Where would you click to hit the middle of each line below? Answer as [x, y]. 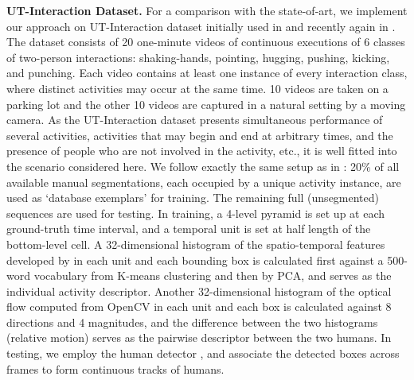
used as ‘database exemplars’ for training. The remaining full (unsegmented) [193, 198]
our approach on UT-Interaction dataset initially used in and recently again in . [201, 26]
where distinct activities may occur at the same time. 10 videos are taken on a [197, 88]
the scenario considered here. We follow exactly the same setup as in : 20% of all [203, 166]
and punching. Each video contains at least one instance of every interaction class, [207, 73]
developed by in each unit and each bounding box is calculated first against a [195, 260]
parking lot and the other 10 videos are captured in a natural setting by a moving [206, 104]
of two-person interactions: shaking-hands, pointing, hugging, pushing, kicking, [198, 57]
